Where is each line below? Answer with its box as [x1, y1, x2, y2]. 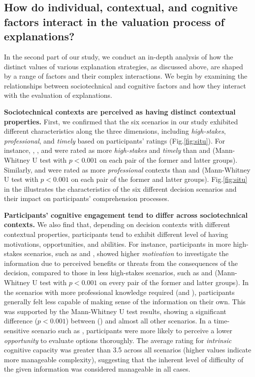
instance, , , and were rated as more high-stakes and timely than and [4, 145, 211, 155]
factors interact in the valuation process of [4, 14, 224, 29]
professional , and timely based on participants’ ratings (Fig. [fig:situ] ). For [4, 135, 225, 145]
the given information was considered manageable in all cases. [4, 364, 191, 374]
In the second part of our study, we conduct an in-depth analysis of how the [4, 51, 233, 61]
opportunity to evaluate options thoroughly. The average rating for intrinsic [4, 335, 232, 345]
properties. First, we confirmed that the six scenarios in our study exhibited [4, 116, 238, 126]
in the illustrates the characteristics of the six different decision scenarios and [4, 183, 237, 194]
